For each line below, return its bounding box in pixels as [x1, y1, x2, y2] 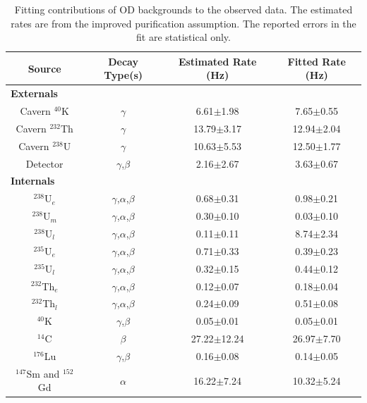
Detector [25, 156, 64, 170]
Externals [11, 86, 58, 101]
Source [28, 61, 61, 75]
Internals [11, 173, 55, 188]
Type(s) [104, 68, 143, 82]
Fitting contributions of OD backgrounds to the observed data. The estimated [14, 2, 353, 16]
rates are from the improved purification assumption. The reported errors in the [11, 15, 356, 30]
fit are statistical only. [136, 30, 231, 44]
